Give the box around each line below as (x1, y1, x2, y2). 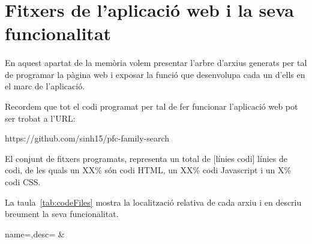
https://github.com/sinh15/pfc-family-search (5, 132, 170, 144)
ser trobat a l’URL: (5, 112, 76, 124)
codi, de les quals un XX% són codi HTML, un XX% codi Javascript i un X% (5, 164, 292, 176)
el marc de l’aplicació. (5, 80, 85, 92)
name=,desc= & (5, 227, 65, 240)
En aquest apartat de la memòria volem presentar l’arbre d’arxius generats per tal (5, 56, 307, 69)
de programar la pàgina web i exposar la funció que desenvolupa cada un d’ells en (5, 68, 305, 80)
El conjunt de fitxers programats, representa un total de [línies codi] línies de (5, 152, 287, 164)
